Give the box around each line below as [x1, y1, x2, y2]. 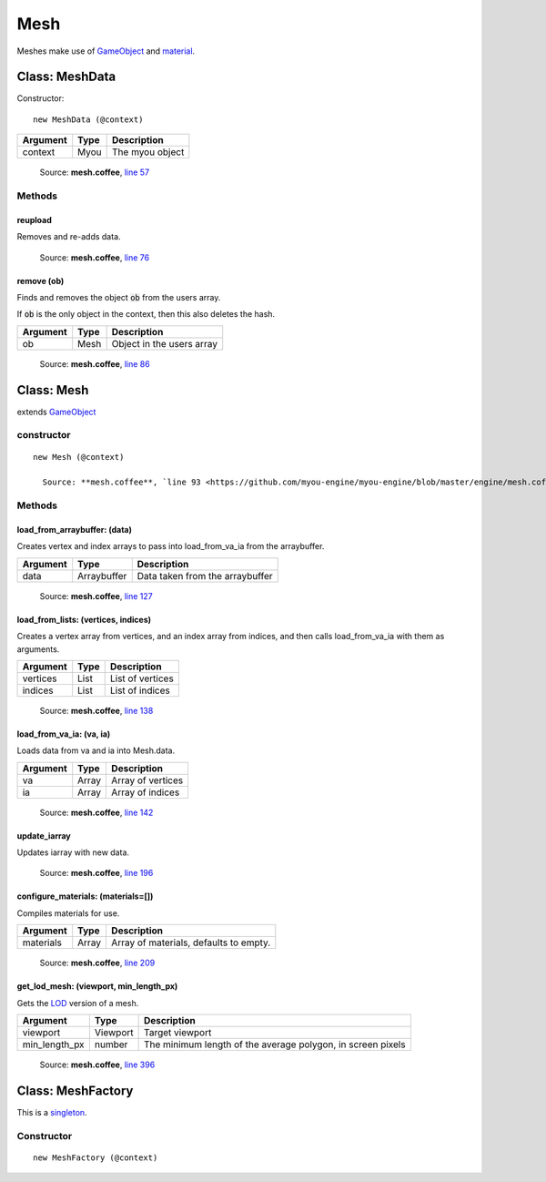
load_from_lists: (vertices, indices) [16, 614, 152, 625]
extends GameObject [16, 406, 96, 417]
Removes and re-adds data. [16, 231, 122, 242]
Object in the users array [111, 337, 218, 350]
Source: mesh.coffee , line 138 [39, 705, 154, 716]
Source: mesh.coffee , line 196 [39, 868, 154, 879]
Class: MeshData [16, 69, 116, 85]
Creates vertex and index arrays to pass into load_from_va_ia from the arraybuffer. [16, 541, 325, 552]
